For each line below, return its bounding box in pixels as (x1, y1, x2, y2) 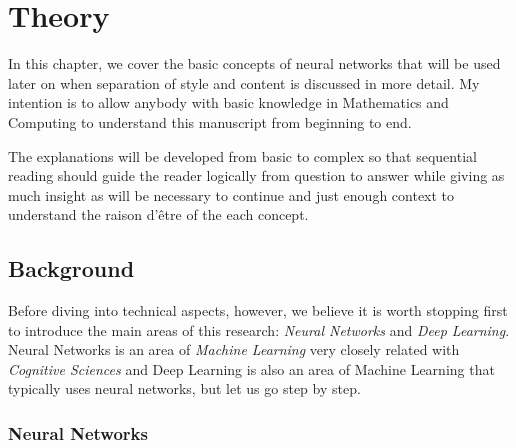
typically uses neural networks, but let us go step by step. (8, 378, 361, 399)
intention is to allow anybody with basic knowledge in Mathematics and (8, 92, 449, 113)
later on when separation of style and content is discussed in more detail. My (8, 72, 480, 93)
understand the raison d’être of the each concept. (8, 204, 309, 225)
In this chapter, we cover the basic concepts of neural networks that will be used (8, 53, 501, 74)
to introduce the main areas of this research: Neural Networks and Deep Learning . (8, 319, 510, 340)
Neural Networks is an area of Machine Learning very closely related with (8, 339, 460, 360)
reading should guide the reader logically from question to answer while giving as (8, 165, 505, 186)
